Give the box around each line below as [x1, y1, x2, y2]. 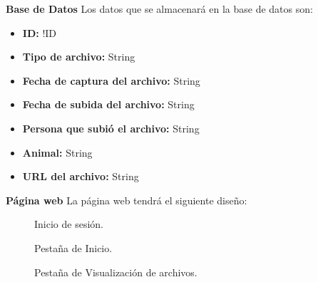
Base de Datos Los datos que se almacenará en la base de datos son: [6, 1, 313, 16]
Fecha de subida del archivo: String [22, 97, 195, 112]
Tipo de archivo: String [22, 49, 135, 64]
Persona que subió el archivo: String [22, 120, 200, 135]
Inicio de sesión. [34, 216, 103, 231]
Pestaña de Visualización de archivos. [34, 264, 198, 279]
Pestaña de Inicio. [34, 240, 113, 255]
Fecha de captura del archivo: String [22, 73, 200, 88]
